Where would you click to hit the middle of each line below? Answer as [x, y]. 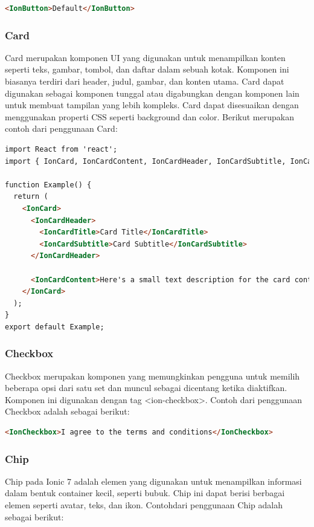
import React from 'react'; [61, 149]
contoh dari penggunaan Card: [61, 128]
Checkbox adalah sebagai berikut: [67, 411]
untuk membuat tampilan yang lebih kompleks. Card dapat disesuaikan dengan [152, 105]
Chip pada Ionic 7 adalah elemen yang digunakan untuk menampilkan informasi [153, 481]
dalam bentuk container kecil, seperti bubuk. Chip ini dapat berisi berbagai [145, 493]
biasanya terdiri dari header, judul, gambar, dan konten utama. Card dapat [145, 81]
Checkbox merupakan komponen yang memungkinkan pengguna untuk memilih [152, 376]
